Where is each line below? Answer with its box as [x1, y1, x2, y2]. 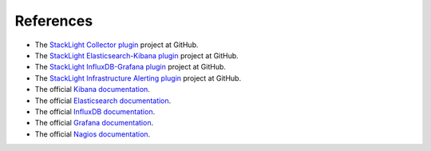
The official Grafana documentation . [34, 118, 154, 128]
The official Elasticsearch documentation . [34, 96, 172, 105]
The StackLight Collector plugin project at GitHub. [34, 40, 199, 50]
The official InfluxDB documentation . [34, 106, 156, 116]
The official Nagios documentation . [34, 129, 151, 139]
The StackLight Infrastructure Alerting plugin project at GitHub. [34, 73, 242, 83]
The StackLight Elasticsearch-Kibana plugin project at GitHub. [34, 50, 239, 60]
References [14, 12, 93, 30]
